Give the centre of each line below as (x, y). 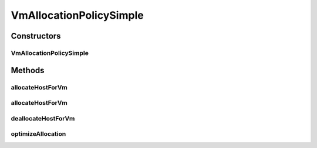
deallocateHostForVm (43, 118)
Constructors (36, 36)
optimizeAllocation (38, 134)
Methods (28, 70)
